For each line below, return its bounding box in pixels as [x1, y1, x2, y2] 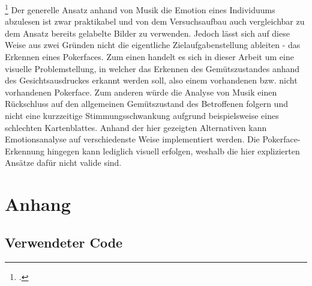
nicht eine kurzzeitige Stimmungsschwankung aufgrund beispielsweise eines [5, 109, 279, 121]
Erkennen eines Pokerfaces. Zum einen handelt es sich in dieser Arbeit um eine [5, 50, 294, 63]
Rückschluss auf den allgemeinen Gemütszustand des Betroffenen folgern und [5, 97, 288, 110]
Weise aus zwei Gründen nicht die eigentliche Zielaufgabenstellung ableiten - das [5, 38, 301, 51]
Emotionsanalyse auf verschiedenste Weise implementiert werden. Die [5, 133, 260, 145]
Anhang [5, 192, 71, 216]
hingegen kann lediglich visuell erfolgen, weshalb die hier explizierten [47, 144, 300, 157]
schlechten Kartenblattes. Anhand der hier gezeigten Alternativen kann [5, 121, 267, 133]
